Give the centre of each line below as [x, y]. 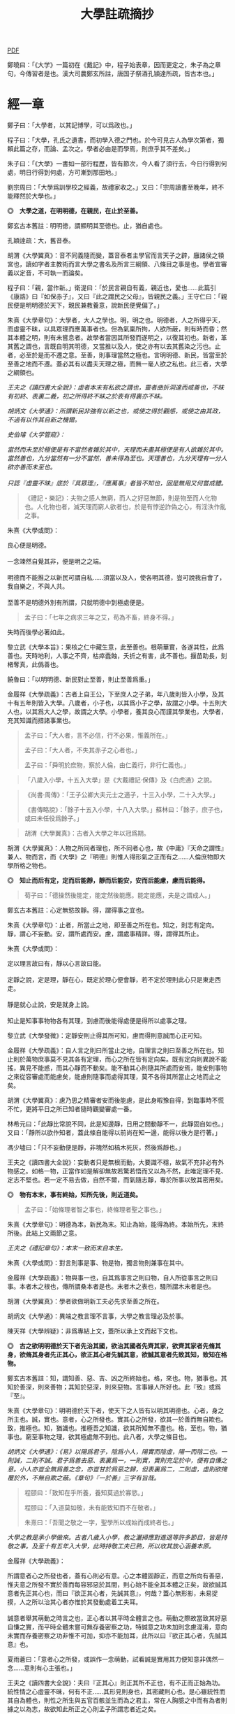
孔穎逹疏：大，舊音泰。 [41, 241]
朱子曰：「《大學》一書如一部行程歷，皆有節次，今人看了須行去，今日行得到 [114, 164]
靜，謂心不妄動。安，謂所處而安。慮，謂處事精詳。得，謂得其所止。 [105, 934]
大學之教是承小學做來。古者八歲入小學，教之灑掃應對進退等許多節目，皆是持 [117, 1537]
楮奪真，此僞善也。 [35, 664]
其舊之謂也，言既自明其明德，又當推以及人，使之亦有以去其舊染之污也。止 [114, 346]
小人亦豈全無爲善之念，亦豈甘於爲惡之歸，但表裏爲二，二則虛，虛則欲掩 [123, 1469]
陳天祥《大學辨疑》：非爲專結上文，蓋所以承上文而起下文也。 [94, 1331]
